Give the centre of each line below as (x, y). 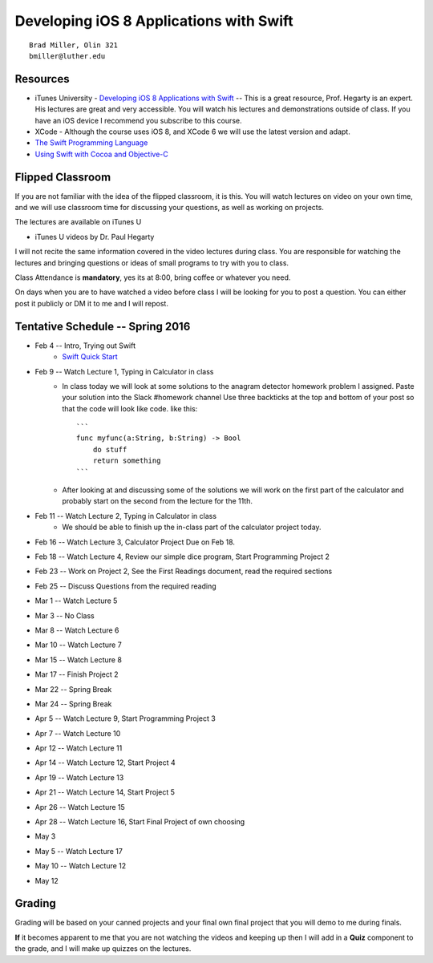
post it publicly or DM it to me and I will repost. (91, 303)
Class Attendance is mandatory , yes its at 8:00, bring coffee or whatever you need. (153, 277)
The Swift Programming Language (91, 143)
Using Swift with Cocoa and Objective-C (101, 154)
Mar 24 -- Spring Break (73, 704)
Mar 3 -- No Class (65, 615)
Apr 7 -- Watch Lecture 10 (78, 733)
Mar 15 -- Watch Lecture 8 (78, 660)
